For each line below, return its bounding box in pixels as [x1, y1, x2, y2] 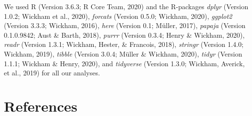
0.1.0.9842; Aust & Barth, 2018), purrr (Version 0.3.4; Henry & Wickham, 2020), [4, 29, 245, 40]
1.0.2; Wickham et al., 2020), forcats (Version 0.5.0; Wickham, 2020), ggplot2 [4, 11, 232, 21]
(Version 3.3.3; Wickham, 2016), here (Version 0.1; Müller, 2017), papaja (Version [4, 20, 246, 30]
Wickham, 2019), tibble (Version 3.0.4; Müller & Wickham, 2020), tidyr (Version [4, 48, 242, 58]
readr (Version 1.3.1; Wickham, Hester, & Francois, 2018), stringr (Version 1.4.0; [4, 39, 244, 49]
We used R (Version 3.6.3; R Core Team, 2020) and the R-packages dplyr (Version [4, 1, 249, 11]
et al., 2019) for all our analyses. [4, 68, 100, 78]
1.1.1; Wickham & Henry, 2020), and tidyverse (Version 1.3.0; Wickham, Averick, [4, 58, 245, 68]
